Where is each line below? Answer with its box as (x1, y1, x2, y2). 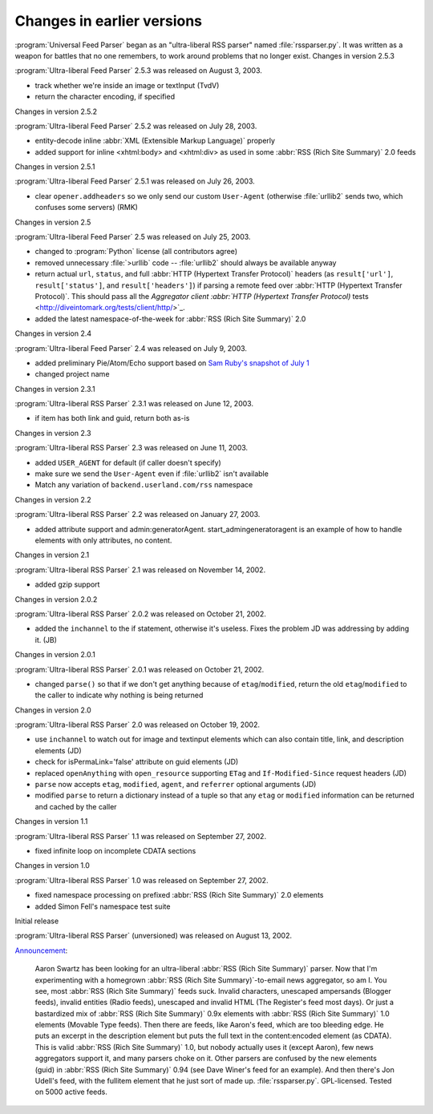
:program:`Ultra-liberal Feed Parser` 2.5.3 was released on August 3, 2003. (14, 66, 262, 75)
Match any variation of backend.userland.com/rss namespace (34, 480, 253, 490)
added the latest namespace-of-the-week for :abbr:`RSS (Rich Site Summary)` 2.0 (34, 313, 306, 324)
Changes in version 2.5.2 (14, 107, 98, 116)
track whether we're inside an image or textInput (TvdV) (34, 80, 220, 90)
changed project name (34, 369, 110, 379)
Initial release (14, 916, 59, 926)
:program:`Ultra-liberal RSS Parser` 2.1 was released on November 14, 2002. (14, 565, 266, 575)
